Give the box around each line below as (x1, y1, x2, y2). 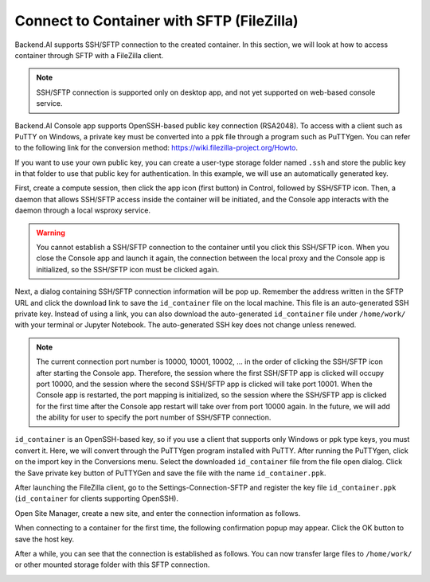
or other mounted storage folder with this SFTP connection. (14, 560, 210, 569)
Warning (36, 228, 65, 237)
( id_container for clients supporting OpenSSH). (14, 494, 179, 503)
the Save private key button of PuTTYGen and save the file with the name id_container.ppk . (14, 468, 326, 478)
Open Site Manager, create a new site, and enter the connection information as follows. (14, 508, 301, 518)
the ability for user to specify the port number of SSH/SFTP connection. (36, 412, 272, 422)
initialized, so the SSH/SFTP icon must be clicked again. (36, 264, 220, 274)
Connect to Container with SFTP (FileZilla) (14, 12, 299, 29)
